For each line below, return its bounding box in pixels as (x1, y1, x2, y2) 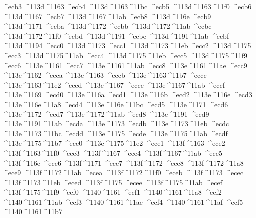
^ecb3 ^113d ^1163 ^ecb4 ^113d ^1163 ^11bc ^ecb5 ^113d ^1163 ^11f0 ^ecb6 (2, 1, 252, 11)
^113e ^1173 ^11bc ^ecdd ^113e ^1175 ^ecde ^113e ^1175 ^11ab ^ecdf (2, 128, 228, 138)
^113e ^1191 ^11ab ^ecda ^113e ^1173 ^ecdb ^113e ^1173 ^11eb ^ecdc (2, 118, 229, 129)
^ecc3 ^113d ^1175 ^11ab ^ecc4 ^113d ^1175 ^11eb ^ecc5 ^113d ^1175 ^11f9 (2, 50, 248, 60)
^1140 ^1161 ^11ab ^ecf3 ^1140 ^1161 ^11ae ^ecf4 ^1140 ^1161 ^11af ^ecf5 (2, 196, 243, 207)
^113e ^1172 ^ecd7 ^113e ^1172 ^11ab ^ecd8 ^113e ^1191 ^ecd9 (2, 109, 209, 119)
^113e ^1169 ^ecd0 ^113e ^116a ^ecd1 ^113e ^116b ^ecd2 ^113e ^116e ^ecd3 (2, 89, 252, 100)
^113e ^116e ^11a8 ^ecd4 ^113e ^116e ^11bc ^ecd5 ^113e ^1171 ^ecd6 (2, 99, 228, 109)
